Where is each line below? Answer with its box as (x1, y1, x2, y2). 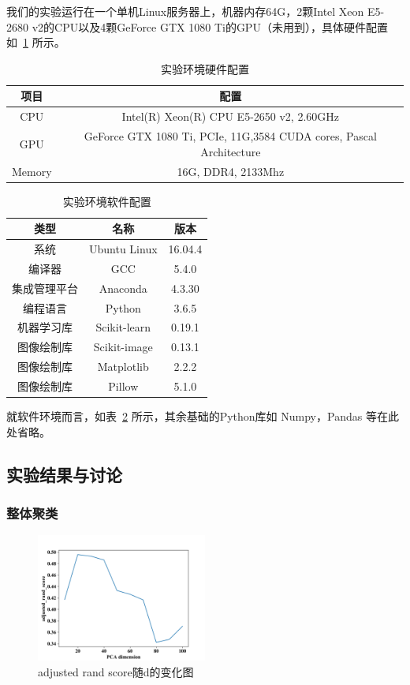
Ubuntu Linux (89, 241, 158, 257)
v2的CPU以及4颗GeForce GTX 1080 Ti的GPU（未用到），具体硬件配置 (32, 18, 388, 35)
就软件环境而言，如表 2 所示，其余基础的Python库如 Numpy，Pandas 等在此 (6, 408, 399, 425)
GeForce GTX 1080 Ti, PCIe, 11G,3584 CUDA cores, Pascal (84, 128, 377, 144)
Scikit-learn (95, 319, 151, 335)
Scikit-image (93, 339, 153, 355)
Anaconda (99, 279, 147, 296)
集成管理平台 (12, 279, 78, 296)
